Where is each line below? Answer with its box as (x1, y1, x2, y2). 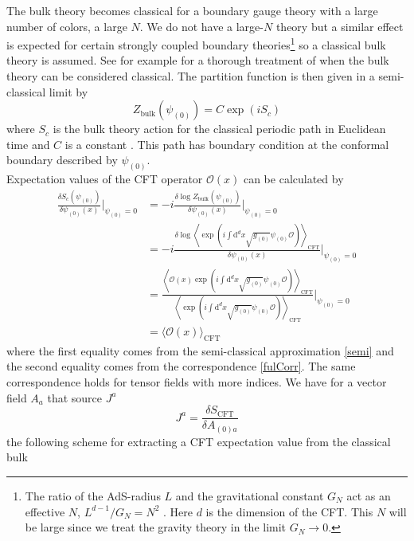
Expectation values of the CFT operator (6, 171, 203, 187)
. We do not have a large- (139, 18, 264, 34)
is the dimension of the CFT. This (205, 503, 373, 519)
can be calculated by (243, 171, 344, 187)
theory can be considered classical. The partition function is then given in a (6, 68, 375, 84)
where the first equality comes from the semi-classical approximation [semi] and (6, 342, 394, 359)
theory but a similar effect (275, 18, 404, 34)
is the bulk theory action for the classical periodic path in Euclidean (53, 120, 386, 137)
